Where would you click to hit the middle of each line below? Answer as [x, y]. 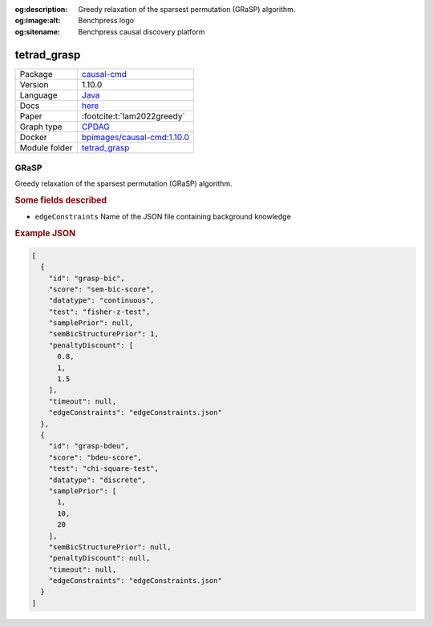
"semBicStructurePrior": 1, [104, 334]
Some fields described [61, 200]
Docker [33, 137]
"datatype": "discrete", [97, 480]
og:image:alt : [38, 21]
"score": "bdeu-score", [95, 457]
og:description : [41, 9]
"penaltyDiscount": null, [99, 558]
